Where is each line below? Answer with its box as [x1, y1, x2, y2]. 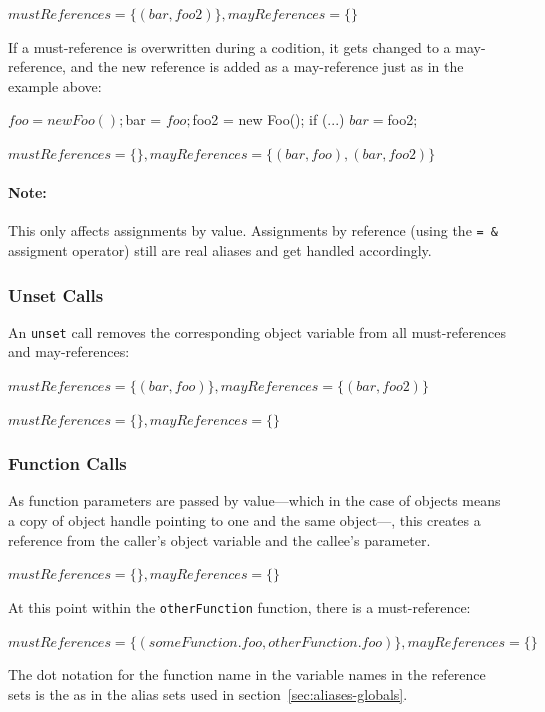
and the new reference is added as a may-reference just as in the [70, 56, 464, 77]
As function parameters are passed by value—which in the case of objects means [8, 490, 501, 511]
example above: [8, 75, 102, 96]
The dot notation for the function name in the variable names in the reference [8, 664, 486, 685]
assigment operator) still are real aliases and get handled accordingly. [8, 240, 432, 261]
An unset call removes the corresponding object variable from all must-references [8, 321, 506, 342]
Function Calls [8, 451, 127, 476]
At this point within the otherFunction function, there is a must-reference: [8, 596, 471, 617]
